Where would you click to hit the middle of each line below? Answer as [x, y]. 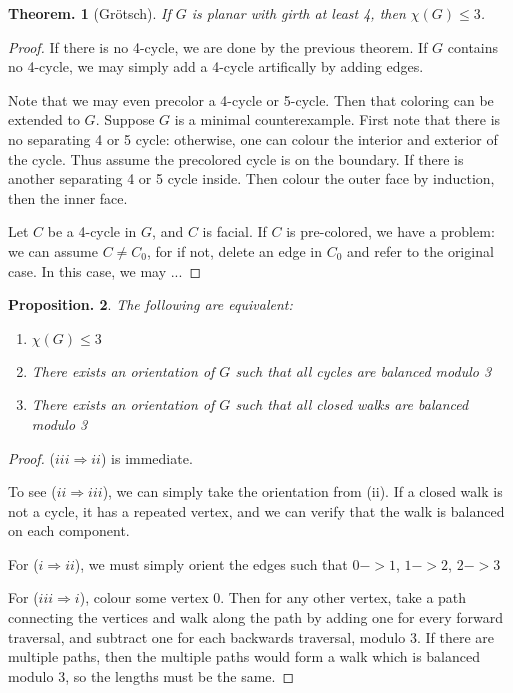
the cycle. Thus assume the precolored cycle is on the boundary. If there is [236, 158]
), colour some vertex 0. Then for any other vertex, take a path [273, 597]
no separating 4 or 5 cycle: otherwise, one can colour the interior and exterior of [253, 138]
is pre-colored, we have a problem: [390, 231]
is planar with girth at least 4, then [298, 13]
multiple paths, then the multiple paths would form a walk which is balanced [244, 656]
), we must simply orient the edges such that [211, 563]
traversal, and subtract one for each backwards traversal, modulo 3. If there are [251, 636]
